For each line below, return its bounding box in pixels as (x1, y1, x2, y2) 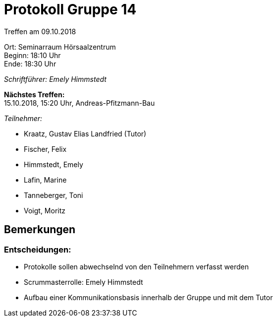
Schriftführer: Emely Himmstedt (4, 74, 107, 83)
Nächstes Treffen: (4, 90, 65, 99)
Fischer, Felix (24, 144, 67, 153)
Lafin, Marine (24, 175, 67, 184)
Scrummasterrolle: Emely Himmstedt (24, 277, 143, 286)
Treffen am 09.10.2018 (4, 27, 76, 36)
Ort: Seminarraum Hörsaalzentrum (4, 42, 116, 51)
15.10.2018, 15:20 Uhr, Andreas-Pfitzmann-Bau (4, 98, 155, 107)
